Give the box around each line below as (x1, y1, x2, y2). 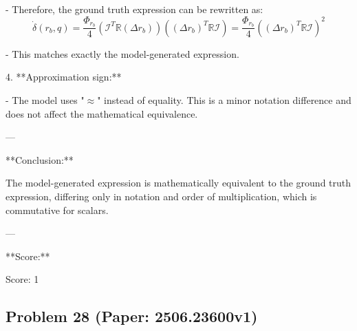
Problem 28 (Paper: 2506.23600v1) (6, 306, 258, 327)
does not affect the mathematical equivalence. (6, 106, 198, 120)
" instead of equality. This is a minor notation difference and (97, 93, 351, 107)
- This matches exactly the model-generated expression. (6, 46, 239, 61)
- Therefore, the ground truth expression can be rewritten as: (6, 2, 263, 16)
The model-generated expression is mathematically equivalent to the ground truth (6, 175, 351, 190)
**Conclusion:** (6, 152, 74, 167)
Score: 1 (6, 272, 39, 286)
